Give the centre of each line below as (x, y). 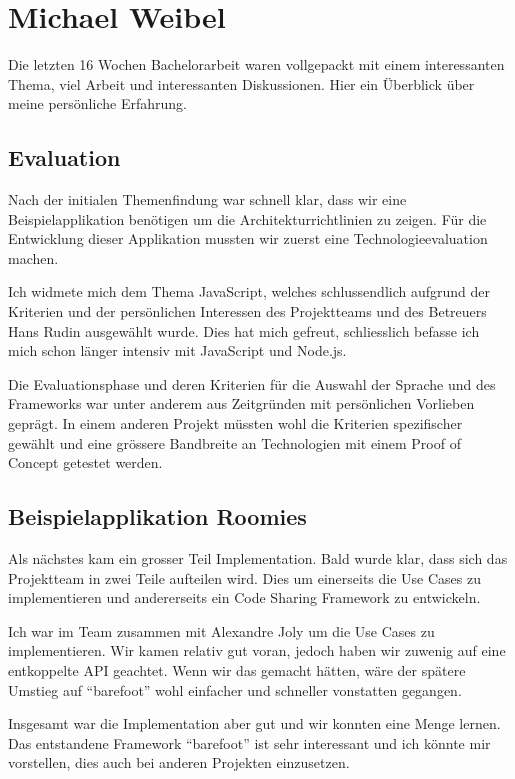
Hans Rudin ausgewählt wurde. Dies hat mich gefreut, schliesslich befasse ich (244, 330)
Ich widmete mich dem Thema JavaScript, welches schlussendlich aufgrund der (249, 291)
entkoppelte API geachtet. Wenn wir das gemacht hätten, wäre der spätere (237, 670)
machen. (33, 257)
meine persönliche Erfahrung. (97, 103)
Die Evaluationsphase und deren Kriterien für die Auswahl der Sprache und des (252, 383)
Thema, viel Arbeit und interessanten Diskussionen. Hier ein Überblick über (241, 83)
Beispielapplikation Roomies (157, 516)
